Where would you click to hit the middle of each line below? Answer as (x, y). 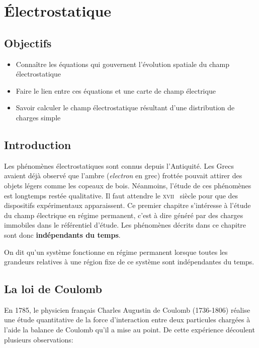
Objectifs (28, 43)
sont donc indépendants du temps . (62, 234)
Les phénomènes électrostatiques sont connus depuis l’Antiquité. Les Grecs (119, 165)
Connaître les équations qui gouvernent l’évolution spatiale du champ (123, 64)
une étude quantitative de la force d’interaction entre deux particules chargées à (127, 320)
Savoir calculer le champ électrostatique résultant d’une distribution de (125, 108)
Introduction (38, 144)
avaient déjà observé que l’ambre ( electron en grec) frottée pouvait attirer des (123, 176)
